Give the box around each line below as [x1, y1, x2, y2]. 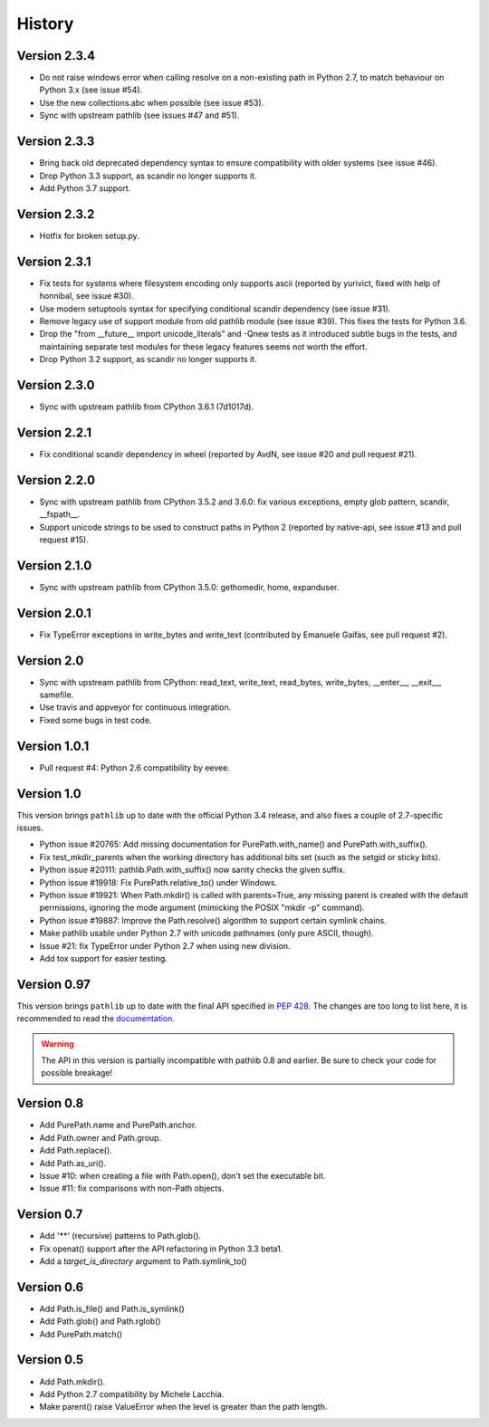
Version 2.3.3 [16, 134, 95, 149]
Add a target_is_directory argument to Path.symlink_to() [39, 1255, 248, 1267]
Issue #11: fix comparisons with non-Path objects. [39, 1183, 225, 1194]
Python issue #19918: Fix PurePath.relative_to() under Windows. [39, 876, 278, 887]
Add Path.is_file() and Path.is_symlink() [39, 1303, 185, 1314]
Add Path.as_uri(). [39, 1157, 107, 1168]
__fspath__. [39, 509, 81, 520]
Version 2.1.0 [16, 558, 92, 573]
